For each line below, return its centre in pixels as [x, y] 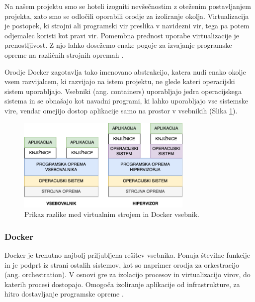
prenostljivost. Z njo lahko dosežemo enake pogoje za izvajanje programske [118, 45]
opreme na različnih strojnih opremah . [64, 54]
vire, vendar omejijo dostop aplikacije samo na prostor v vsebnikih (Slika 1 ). [121, 110]
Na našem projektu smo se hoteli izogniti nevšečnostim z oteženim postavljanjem [128, 6]
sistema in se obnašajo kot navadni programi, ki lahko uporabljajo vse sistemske [126, 101]
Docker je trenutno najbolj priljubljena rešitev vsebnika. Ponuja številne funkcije [127, 254]
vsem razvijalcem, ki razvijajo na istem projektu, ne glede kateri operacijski [120, 81]
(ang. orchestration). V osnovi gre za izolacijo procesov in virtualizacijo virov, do [127, 274]
